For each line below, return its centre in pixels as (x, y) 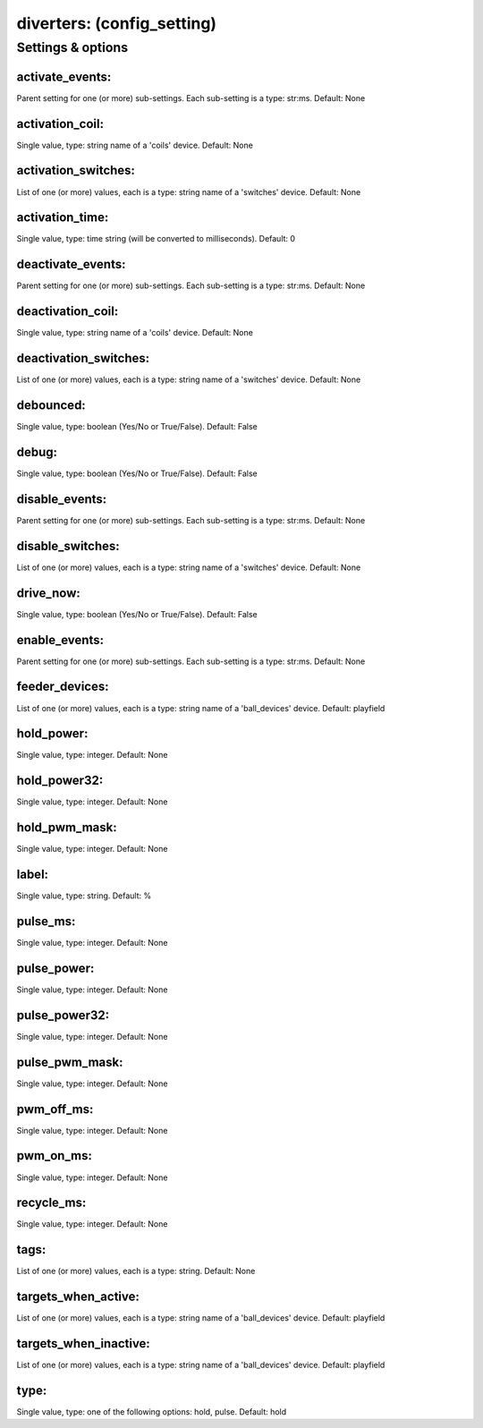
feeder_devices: (63, 687)
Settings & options (72, 47)
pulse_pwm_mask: (70, 1062)
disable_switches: (68, 546)
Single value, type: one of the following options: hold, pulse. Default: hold (152, 1412)
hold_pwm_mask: (67, 828)
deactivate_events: (71, 264)
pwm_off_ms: (55, 1109)
